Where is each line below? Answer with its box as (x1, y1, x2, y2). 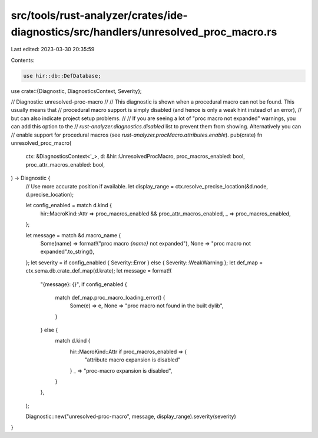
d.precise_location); (25, 191, 74, 198)
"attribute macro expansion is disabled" (84, 356, 181, 363)
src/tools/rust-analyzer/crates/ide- (11, 9, 188, 22)
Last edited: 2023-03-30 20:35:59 (11, 46, 95, 53)
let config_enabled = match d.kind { (25, 202, 112, 209)
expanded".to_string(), (40, 248, 95, 255)
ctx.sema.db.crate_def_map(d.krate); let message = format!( (25, 267, 172, 274)
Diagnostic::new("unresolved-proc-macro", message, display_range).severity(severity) (25, 413, 237, 420)
